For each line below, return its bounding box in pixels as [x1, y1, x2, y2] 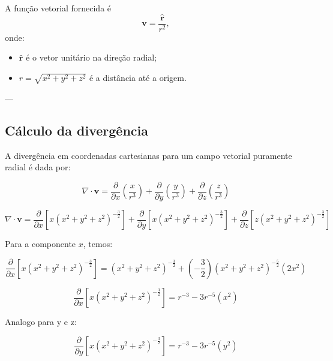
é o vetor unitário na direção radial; [26, 51, 157, 64]
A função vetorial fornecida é [5, 2, 112, 14]
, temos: [83, 237, 113, 250]
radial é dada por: [5, 161, 71, 173]
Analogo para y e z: [5, 315, 77, 328]
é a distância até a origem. [89, 71, 187, 84]
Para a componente [5, 237, 76, 250]
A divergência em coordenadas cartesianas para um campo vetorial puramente [5, 149, 292, 161]
